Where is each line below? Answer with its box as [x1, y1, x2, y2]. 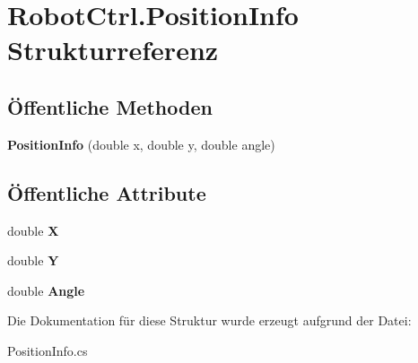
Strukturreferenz [7, 31, 219, 68]
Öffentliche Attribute [7, 178, 206, 206]
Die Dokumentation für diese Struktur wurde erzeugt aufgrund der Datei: [7, 311, 412, 330]
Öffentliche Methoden [7, 92, 213, 120]
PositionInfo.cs [7, 341, 88, 359]
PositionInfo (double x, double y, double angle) [7, 134, 275, 153]
